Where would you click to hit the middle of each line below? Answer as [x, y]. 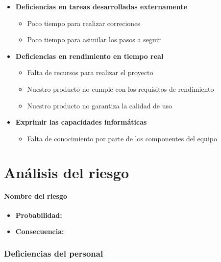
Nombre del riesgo [36, 196]
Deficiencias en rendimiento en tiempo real [89, 56]
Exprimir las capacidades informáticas [81, 122]
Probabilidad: [39, 215]
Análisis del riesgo [66, 172]
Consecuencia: [40, 231]
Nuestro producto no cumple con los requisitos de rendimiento [121, 89]
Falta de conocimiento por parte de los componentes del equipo [122, 138]
